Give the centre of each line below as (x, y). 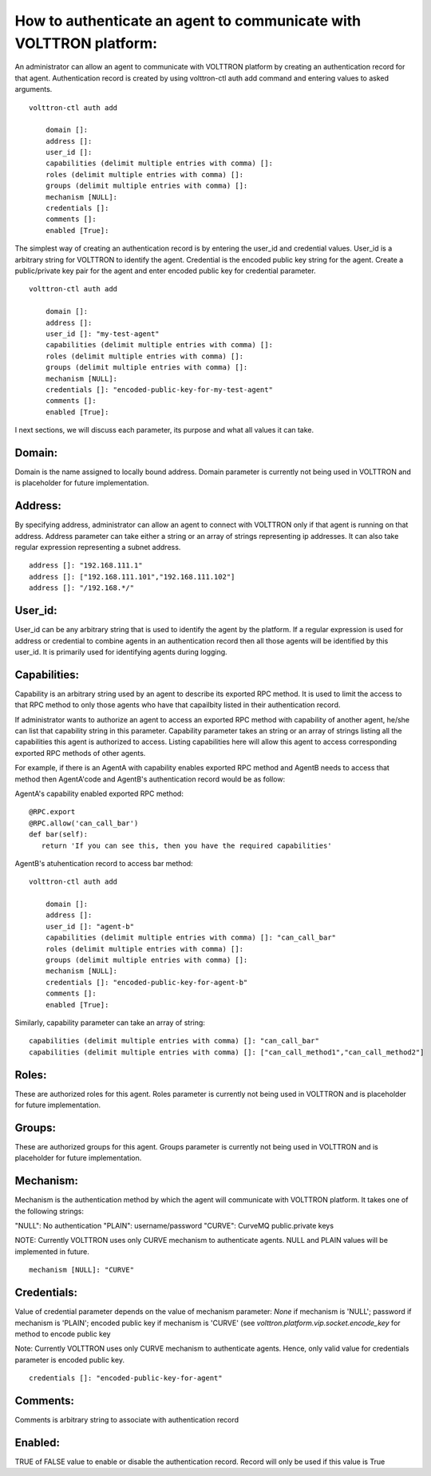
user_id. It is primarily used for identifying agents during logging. (121, 651)
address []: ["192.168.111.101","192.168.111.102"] (132, 576)
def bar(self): (59, 835)
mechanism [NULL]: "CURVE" (82, 1270)
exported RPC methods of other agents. (80, 753)
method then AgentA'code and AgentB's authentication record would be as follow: (150, 779)
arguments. (34, 89)
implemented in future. (52, 1251)
